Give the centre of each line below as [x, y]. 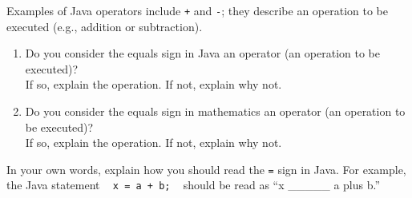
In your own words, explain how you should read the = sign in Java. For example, [206, 169]
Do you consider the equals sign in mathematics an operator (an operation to [215, 111]
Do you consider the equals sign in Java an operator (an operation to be [202, 53]
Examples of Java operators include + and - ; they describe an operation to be [197, 10]
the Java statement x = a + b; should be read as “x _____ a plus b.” [194, 185]
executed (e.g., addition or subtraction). [105, 26]
